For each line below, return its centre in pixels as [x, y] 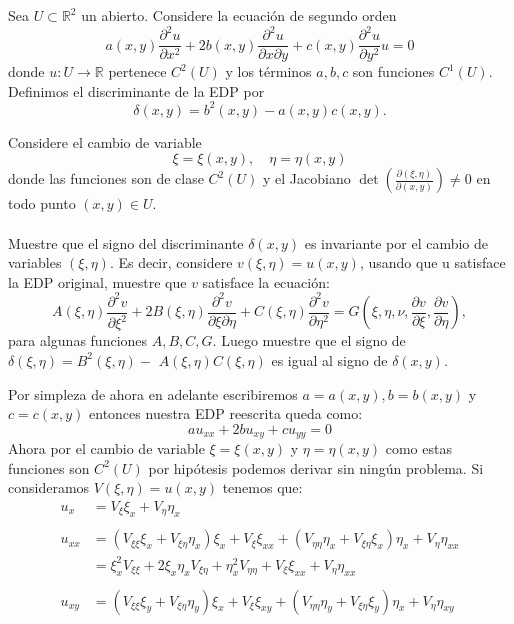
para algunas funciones [78, 340]
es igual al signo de [329, 359]
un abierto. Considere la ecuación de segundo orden [239, 15]
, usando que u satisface [432, 262]
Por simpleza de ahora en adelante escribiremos [153, 393]
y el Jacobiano [306, 178]
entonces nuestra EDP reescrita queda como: [226, 413]
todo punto [42, 203]
